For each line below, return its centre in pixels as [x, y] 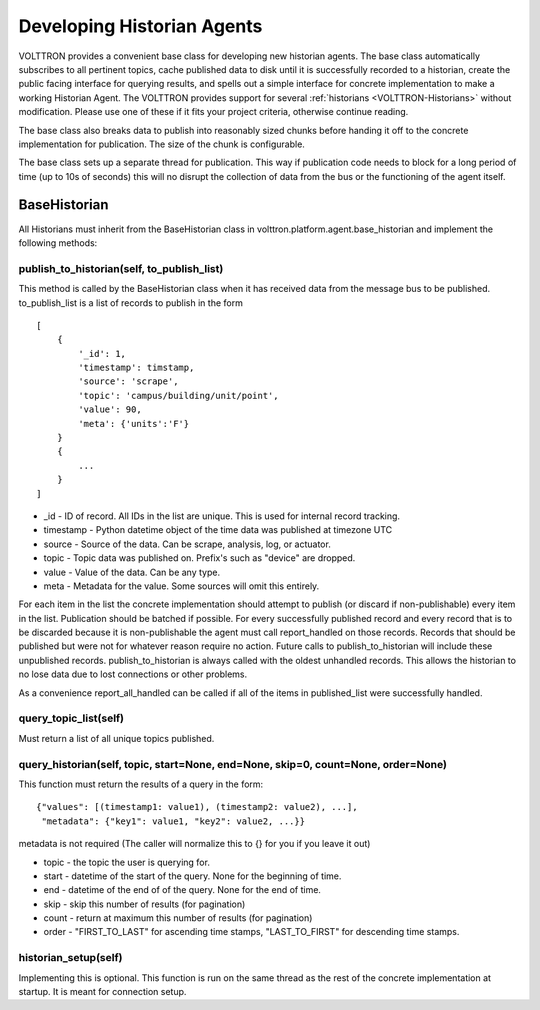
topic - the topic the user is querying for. [126, 862]
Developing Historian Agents [140, 26]
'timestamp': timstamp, [136, 368]
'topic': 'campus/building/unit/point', [178, 395]
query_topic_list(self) [71, 718]
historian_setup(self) [70, 958]
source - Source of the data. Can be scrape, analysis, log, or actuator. [187, 544]
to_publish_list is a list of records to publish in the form [131, 302]
